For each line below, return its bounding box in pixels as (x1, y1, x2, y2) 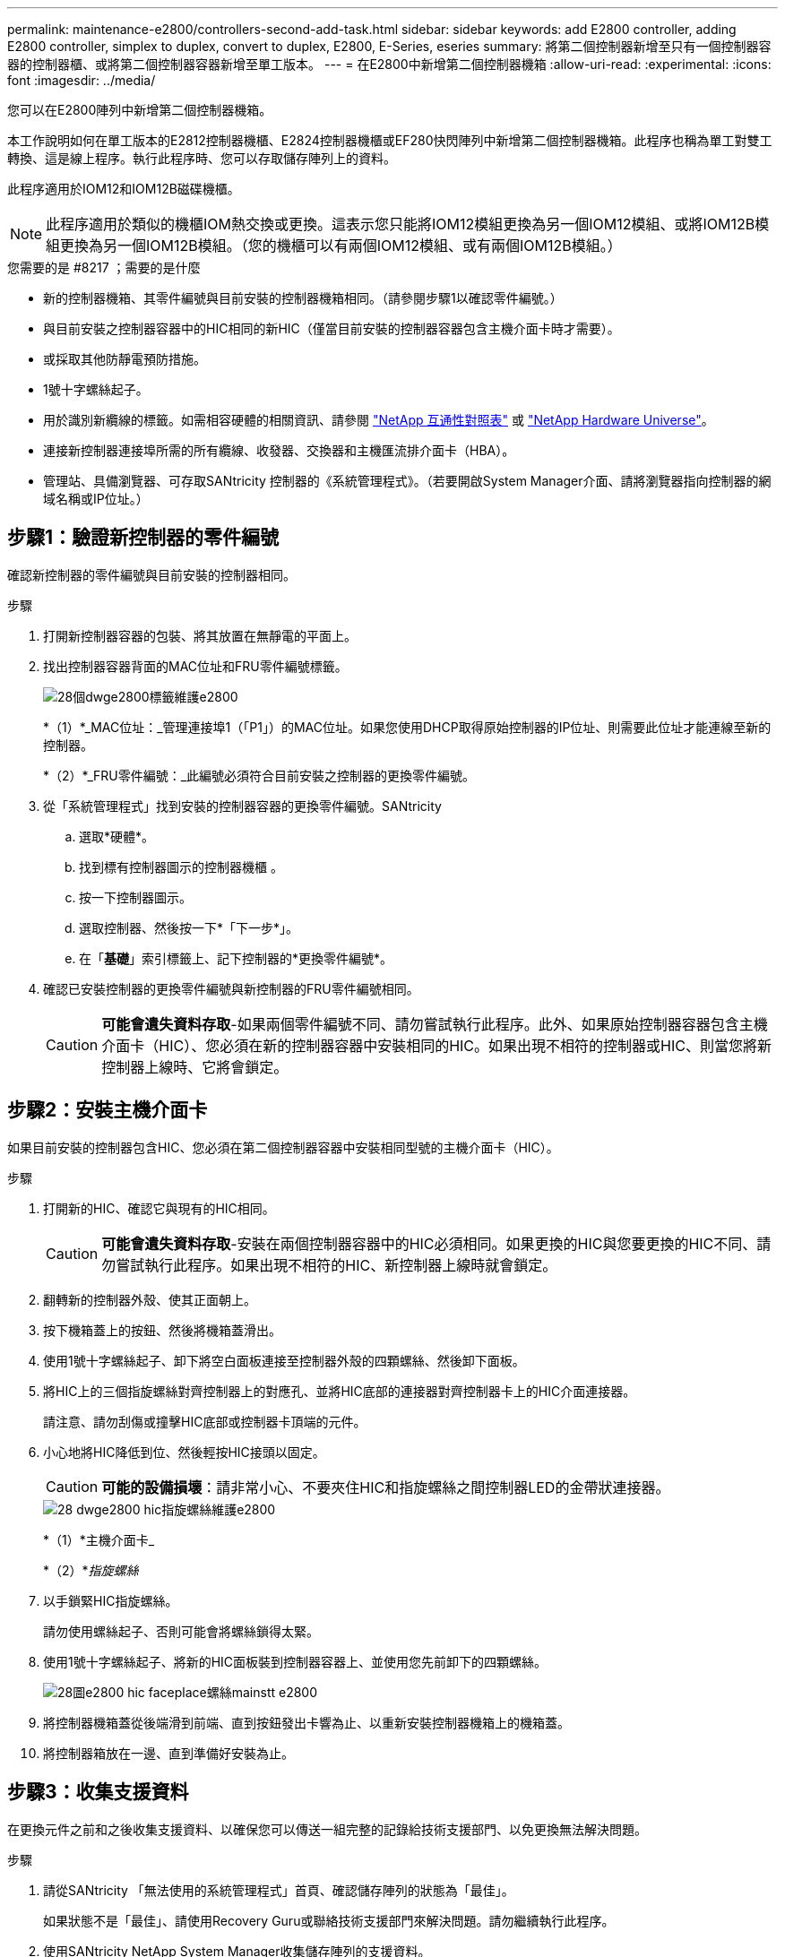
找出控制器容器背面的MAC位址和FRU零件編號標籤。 (43, 658, 348, 674)
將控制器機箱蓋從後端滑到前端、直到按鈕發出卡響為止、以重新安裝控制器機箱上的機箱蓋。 (43, 1714, 570, 1730)
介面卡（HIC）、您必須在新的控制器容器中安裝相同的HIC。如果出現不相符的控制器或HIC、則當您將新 (101, 1036, 772, 1055)
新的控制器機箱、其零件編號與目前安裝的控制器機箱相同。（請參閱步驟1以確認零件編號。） (43, 290, 563, 306)
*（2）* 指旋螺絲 (43, 1562, 139, 1578)
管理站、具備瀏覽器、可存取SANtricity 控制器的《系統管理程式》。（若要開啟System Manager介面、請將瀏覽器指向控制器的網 (43, 473, 772, 488)
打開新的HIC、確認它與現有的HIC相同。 (43, 1200, 275, 1216)
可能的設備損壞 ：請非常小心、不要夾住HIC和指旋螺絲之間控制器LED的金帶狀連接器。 (101, 1478, 670, 1496)
